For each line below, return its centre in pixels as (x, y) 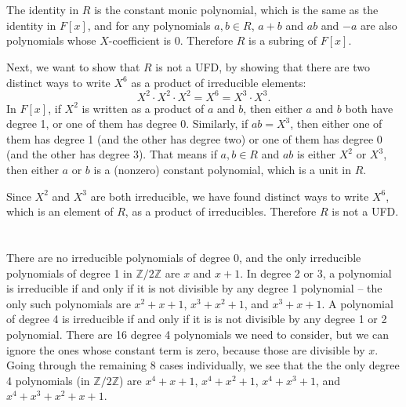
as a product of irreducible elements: (219, 82)
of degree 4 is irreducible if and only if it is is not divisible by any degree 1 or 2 (197, 319)
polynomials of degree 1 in (69, 273)
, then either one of (336, 124)
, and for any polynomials (149, 25)
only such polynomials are (69, 303)
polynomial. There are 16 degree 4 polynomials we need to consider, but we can (198, 334)
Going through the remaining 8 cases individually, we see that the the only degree (203, 365)
